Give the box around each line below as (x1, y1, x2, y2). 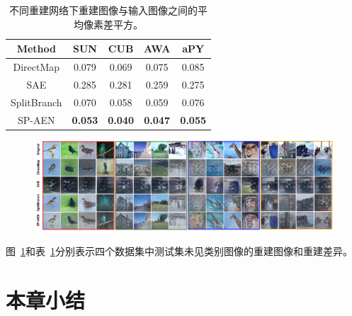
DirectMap (13, 60, 60, 74)
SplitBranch (11, 94, 62, 109)
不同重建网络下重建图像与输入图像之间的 (9, 3, 198, 17)
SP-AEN (18, 112, 55, 127)
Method (16, 41, 56, 56)
